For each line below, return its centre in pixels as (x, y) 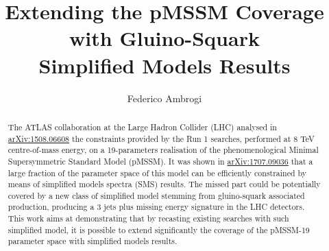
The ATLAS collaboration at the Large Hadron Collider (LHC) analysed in (142, 127)
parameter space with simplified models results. (93, 241)
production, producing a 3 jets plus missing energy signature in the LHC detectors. (156, 207)
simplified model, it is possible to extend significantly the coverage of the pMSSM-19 (159, 229)
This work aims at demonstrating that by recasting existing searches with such (148, 218)
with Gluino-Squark (164, 38)
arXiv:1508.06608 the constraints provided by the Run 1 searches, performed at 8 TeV (161, 138)
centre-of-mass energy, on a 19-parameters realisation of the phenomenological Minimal (163, 150)
